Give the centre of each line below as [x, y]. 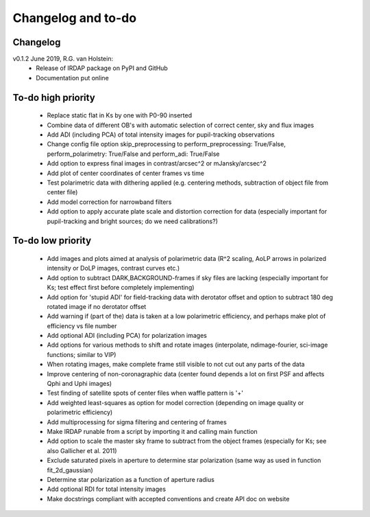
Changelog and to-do [75, 18]
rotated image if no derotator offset [97, 306]
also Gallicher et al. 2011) [82, 450]
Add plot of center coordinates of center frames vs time [126, 173]
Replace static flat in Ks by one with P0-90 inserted [120, 115]
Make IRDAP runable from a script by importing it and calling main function [152, 431]
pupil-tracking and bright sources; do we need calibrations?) [133, 221]
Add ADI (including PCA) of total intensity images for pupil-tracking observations [161, 135]
